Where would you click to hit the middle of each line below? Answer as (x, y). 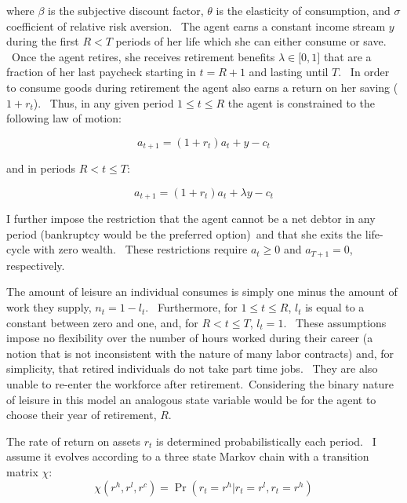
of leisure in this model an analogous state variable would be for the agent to (191, 399)
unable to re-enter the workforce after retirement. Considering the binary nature (200, 384)
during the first (43, 41)
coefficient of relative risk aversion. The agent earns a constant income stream (196, 26)
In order (370, 72)
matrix (22, 472)
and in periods (41, 168)
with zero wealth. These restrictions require (140, 249)
